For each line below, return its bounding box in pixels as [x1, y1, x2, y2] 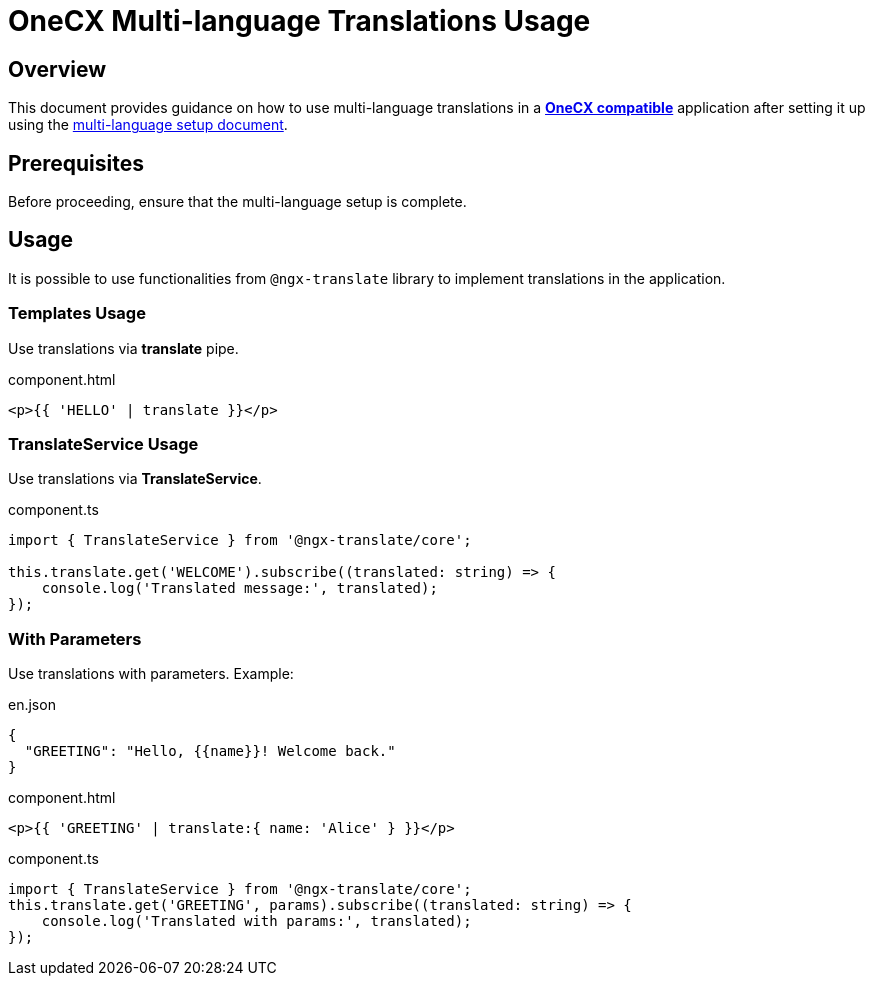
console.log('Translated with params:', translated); [41, 913, 472, 930]
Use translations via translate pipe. [8, 339, 239, 357]
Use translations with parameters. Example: [8, 665, 294, 683]
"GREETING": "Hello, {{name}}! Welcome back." [24, 743, 396, 760]
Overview [8, 56, 107, 82]
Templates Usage [8, 303, 146, 324]
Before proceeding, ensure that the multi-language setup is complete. [8, 193, 467, 211]
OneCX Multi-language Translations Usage [8, 4, 591, 38]
